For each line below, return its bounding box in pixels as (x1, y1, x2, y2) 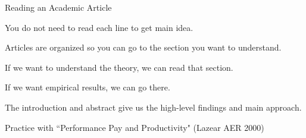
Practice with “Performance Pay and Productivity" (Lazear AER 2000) (5, 121, 264, 133)
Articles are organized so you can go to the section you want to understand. (5, 41, 282, 54)
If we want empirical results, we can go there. (5, 81, 170, 93)
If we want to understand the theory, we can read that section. (5, 61, 233, 73)
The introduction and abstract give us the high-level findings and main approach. (5, 101, 302, 113)
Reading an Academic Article (5, 1, 112, 13)
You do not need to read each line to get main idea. (5, 21, 193, 33)
